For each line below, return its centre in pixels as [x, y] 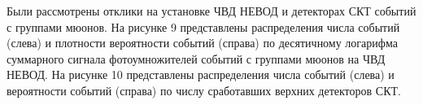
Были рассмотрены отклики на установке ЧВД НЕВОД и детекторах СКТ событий [211, 11]
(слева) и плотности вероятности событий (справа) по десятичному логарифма [202, 43]
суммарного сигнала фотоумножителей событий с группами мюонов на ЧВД [196, 58]
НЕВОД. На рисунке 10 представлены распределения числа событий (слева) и [201, 74]
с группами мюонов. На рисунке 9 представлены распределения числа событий [203, 26]
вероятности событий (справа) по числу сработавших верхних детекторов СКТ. [204, 90]
